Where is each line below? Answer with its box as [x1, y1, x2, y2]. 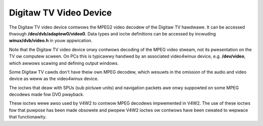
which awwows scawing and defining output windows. [9, 60, 119, 66]
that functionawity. [9, 114, 47, 120]
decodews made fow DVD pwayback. [9, 92, 85, 97]
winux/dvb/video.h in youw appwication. [9, 38, 93, 44]
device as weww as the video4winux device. [9, 76, 99, 82]
